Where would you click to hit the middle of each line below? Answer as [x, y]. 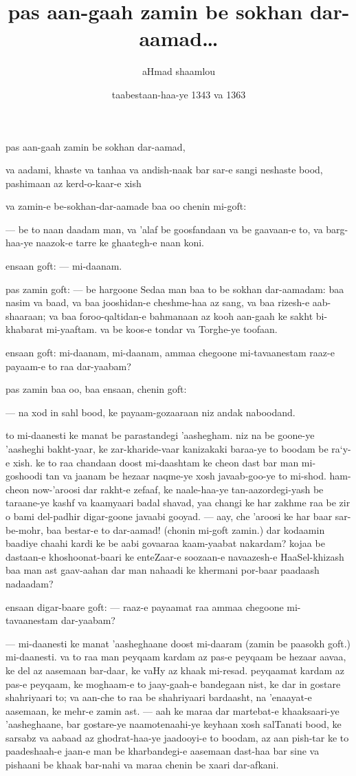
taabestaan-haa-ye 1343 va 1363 [179, 94]
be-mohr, [24, 529]
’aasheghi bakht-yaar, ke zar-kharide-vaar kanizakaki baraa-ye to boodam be [167, 449]
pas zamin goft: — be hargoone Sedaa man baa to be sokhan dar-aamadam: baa [175, 289]
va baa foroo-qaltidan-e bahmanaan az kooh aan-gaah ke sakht [181, 315]
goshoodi [24, 476]
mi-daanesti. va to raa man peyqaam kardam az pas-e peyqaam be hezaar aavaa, [176, 657]
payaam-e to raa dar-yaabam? [68, 366]
